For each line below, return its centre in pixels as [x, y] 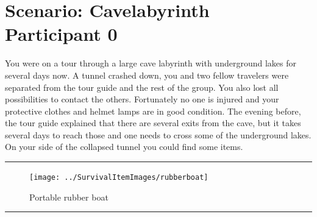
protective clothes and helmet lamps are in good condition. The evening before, [153, 111]
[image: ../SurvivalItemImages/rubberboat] [119, 178]
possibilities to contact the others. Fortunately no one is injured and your [142, 99]
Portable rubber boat [69, 197]
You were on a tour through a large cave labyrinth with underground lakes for [151, 63]
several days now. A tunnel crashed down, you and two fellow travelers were [147, 75]
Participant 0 [61, 34]
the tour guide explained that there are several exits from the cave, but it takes [153, 123]
